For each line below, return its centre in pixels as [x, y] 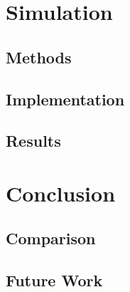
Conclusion [61, 193]
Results [33, 141]
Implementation [65, 99]
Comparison [51, 238]
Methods [39, 57]
